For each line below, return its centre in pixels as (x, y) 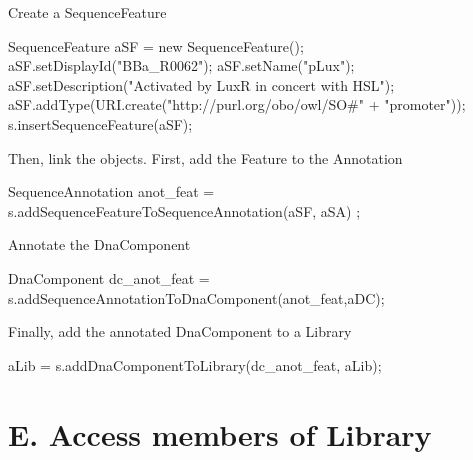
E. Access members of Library (220, 433)
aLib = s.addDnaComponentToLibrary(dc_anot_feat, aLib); (195, 364)
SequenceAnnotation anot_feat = (111, 191)
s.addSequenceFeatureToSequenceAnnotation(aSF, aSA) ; (184, 210)
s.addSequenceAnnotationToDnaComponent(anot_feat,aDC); (196, 297)
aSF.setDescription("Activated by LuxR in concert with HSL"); (201, 84)
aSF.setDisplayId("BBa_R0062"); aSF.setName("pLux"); (181, 65)
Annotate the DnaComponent (99, 244)
